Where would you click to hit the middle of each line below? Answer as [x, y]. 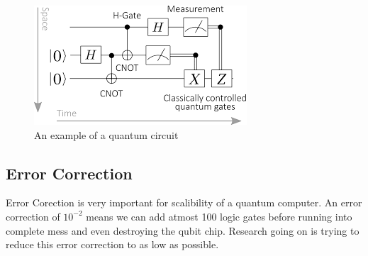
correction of [33, 216]
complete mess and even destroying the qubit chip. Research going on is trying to [183, 230]
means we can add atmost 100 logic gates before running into [219, 216]
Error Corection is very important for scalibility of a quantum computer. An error [184, 202]
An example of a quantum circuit [106, 134]
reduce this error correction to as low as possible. [112, 244]
